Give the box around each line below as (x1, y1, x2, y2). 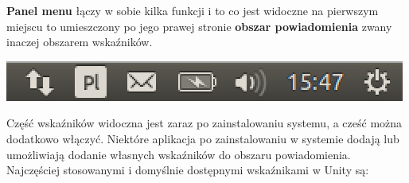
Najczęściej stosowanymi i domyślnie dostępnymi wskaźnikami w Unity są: (6, 162, 369, 178)
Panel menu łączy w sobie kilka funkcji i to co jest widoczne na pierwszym (6, 2, 379, 18)
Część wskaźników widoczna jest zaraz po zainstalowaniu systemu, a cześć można (6, 115, 403, 131)
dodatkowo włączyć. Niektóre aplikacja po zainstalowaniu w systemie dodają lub (6, 130, 399, 146)
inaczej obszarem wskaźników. (6, 33, 153, 50)
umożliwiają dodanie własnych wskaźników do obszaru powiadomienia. (6, 146, 351, 162)
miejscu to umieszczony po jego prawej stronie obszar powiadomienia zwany (6, 18, 392, 34)
